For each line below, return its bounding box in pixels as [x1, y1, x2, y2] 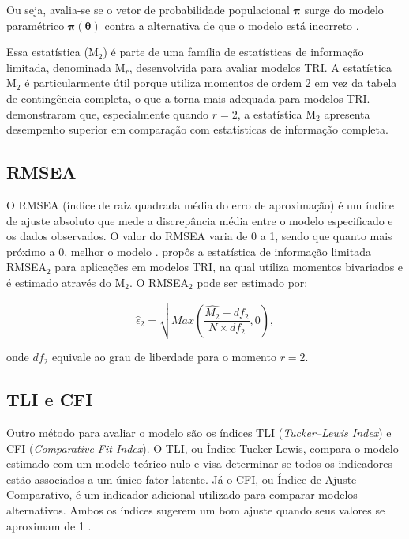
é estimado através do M [6, 273, 126, 290]
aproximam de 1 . [6, 517, 92, 533]
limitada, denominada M [6, 58, 126, 75]
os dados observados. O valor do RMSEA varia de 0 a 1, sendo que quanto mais [6, 228, 392, 244]
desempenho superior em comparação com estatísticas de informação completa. [6, 121, 388, 138]
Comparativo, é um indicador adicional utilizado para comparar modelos [6, 486, 358, 503]
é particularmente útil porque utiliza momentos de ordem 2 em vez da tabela [24, 74, 397, 91]
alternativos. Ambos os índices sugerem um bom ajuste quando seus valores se [6, 501, 385, 518]
